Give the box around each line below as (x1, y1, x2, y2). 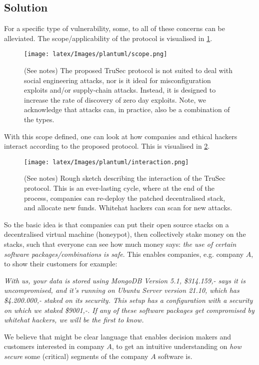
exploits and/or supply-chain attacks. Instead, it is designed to (24, 85, 216, 95)
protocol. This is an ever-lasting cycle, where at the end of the (24, 183, 215, 193)
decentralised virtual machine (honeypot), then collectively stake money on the (4, 229, 246, 239)
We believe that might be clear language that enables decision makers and (4, 331, 231, 341)
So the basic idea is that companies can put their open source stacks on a (4, 219, 229, 229)
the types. (24, 114, 54, 125)
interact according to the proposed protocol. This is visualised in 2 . (4, 141, 210, 151)
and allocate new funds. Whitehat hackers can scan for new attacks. (24, 202, 232, 213)
